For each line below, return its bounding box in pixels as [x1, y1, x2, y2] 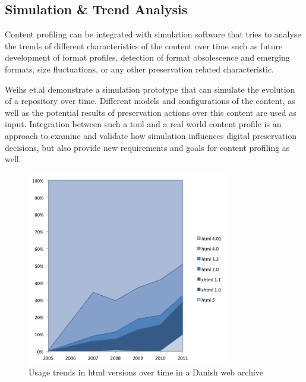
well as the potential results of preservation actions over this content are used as [5, 106, 296, 118]
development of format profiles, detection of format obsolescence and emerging [5, 51, 290, 64]
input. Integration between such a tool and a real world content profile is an [5, 118, 282, 130]
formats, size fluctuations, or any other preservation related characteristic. [5, 62, 274, 75]
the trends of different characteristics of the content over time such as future [5, 39, 283, 52]
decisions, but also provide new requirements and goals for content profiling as [5, 141, 290, 153]
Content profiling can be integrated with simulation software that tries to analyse [5, 28, 301, 40]
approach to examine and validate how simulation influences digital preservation [5, 129, 297, 141]
